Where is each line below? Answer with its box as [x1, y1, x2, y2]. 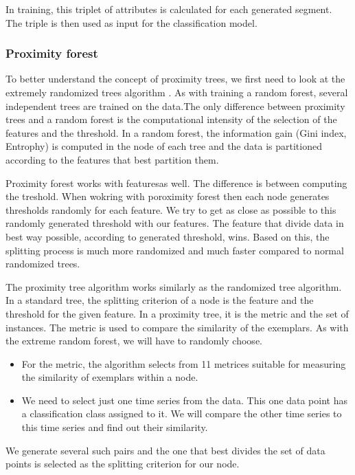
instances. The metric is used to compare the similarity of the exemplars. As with [5, 320, 349, 334]
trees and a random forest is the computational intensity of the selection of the [5, 112, 337, 126]
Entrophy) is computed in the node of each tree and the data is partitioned [5, 139, 322, 153]
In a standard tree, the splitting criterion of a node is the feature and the [5, 293, 314, 307]
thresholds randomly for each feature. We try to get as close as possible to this [5, 202, 336, 217]
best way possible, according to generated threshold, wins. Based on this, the [5, 229, 330, 243]
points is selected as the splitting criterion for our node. [5, 456, 240, 471]
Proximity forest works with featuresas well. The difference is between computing [5, 175, 347, 190]
